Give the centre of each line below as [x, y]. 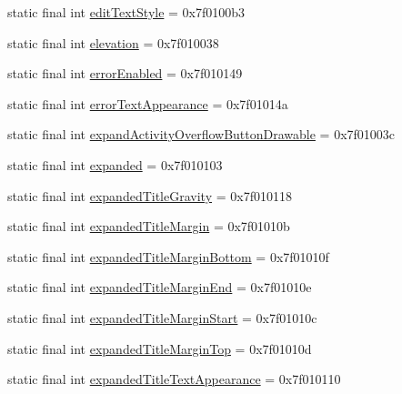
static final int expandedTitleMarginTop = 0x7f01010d [160, 348]
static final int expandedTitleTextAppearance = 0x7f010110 [174, 379]
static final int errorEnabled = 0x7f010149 [125, 73]
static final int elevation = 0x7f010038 [113, 42]
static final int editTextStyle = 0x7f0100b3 [126, 12]
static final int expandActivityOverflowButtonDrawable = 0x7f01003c [201, 134]
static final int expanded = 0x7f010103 [115, 164]
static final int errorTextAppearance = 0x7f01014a [148, 103]
